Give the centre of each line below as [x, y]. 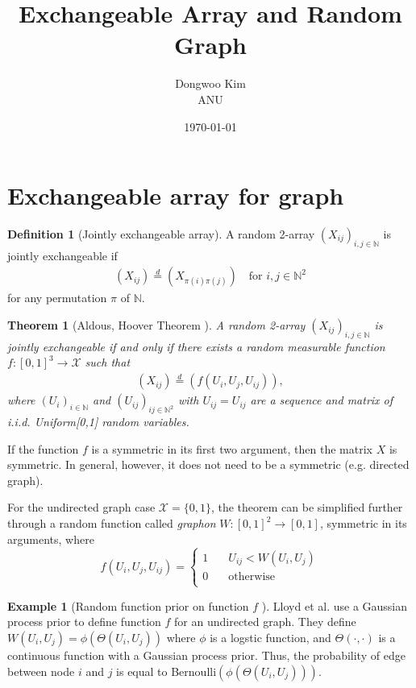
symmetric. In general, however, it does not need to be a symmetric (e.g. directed [208, 464]
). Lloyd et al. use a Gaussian [335, 605]
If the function [43, 448]
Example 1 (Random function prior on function [128, 605]
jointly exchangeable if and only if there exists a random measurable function [196, 346]
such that [108, 362]
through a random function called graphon [112, 523]
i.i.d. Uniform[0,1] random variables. [98, 422]
